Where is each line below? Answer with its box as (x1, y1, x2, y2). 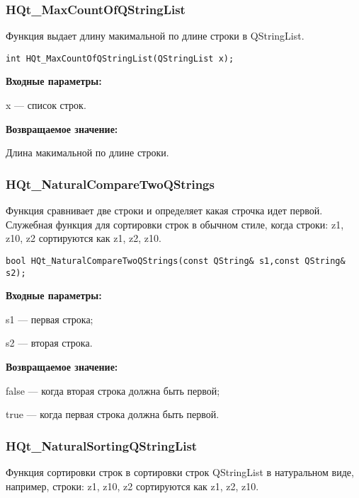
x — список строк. (6, 98, 86, 112)
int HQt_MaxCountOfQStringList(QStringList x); (6, 53, 234, 64)
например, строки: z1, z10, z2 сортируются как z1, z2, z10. (6, 478, 259, 493)
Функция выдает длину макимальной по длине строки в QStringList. (6, 28, 304, 43)
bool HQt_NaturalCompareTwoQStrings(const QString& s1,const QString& (6, 255, 346, 266)
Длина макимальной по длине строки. (6, 145, 169, 160)
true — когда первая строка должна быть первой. (6, 407, 220, 422)
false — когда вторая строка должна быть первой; (6, 383, 220, 398)
